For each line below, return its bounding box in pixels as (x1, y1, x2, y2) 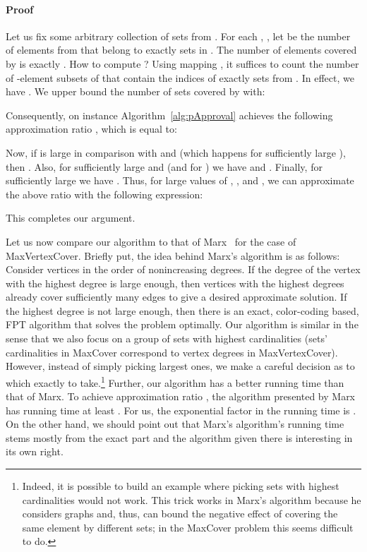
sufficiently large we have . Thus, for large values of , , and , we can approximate (6, 173, 354, 188)
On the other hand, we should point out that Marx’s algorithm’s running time (6, 416, 344, 431)
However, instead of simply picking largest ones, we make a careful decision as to (6, 359, 355, 373)
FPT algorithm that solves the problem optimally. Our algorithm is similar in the (6, 317, 359, 332)
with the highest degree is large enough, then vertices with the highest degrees (6, 275, 344, 290)
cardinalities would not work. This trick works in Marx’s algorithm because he (22, 492, 361, 507)
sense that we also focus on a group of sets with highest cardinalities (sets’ (6, 331, 327, 346)
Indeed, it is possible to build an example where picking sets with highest (22, 479, 339, 493)
